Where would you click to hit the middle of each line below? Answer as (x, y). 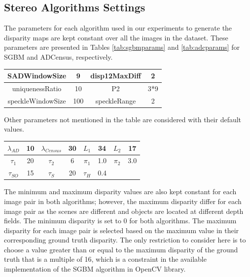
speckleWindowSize (37, 100)
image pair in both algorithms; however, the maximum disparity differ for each (123, 201)
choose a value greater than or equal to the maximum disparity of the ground (121, 249)
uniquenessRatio (37, 88)
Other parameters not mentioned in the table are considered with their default (123, 119)
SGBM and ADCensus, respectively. (58, 56)
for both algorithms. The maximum (183, 221)
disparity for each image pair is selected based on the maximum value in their (122, 230)
